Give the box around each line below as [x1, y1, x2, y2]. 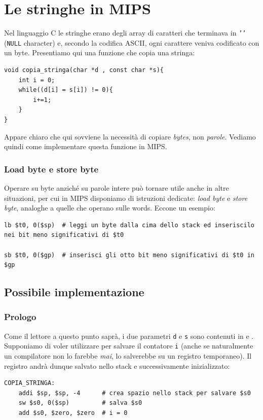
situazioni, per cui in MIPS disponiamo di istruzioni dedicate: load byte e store [4, 192, 248, 203]
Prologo [4, 310, 36, 323]
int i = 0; [18, 76, 55, 84]
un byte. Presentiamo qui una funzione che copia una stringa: [4, 47, 195, 58]
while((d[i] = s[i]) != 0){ [18, 86, 113, 94]
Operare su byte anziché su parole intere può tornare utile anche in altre [4, 183, 229, 193]
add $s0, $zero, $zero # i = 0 [18, 409, 128, 417]
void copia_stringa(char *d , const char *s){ [4, 66, 164, 74]
